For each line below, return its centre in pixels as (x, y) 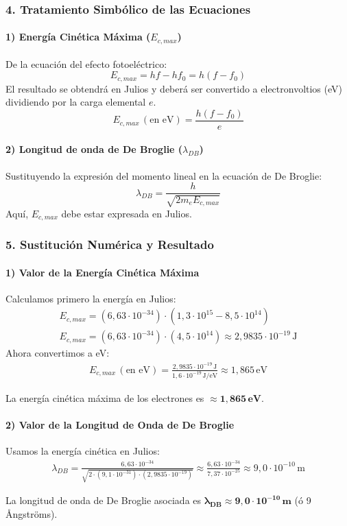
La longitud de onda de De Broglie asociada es (104, 500)
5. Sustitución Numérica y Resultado (110, 244)
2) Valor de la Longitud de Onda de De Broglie (120, 424)
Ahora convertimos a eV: (58, 353)
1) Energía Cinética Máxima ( (78, 37)
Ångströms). (32, 513)
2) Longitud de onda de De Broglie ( (94, 149)
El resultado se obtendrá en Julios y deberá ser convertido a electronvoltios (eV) (174, 88)
